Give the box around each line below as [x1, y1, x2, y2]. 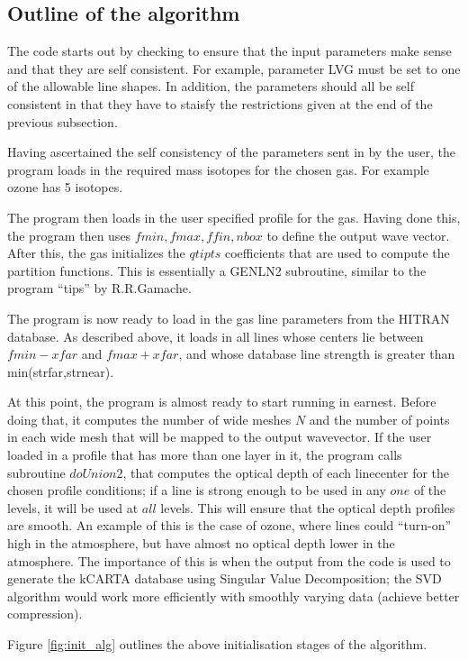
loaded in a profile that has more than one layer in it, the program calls [7, 445, 402, 464]
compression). [7, 604, 83, 623]
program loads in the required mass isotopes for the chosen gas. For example [7, 160, 429, 179]
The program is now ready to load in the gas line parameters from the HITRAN [7, 308, 450, 327]
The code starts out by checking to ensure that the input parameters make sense [7, 41, 452, 60]
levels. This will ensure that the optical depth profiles [160, 498, 455, 517]
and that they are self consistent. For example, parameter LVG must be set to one [7, 59, 461, 78]
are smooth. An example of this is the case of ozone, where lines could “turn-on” [7, 516, 452, 535]
